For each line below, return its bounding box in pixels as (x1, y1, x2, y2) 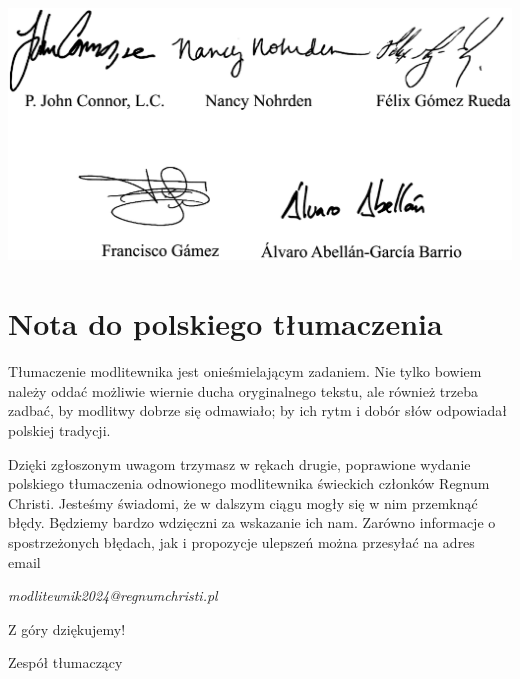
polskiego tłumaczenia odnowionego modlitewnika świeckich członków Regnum (8, 473, 490, 494)
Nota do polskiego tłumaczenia (8, 303, 443, 344)
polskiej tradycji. (8, 419, 111, 440)
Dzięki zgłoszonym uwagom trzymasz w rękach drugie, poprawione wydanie (8, 453, 471, 474)
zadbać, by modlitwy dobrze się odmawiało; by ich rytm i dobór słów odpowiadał (8, 400, 507, 421)
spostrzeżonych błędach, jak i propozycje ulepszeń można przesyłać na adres (8, 531, 475, 552)
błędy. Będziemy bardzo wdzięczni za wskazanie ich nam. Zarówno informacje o (8, 512, 496, 533)
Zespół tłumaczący (8, 652, 123, 673)
